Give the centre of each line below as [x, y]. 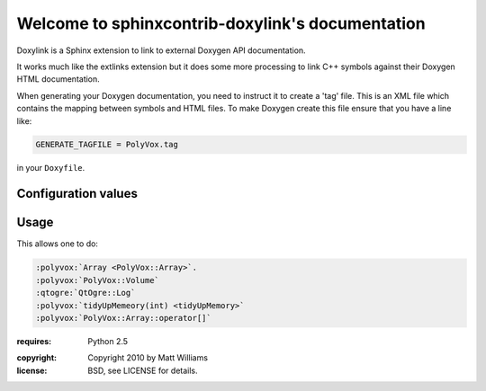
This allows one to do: [58, 244]
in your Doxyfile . [51, 168]
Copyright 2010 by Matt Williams [148, 358]
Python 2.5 [108, 341]
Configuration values [77, 194]
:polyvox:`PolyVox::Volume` [97, 280]
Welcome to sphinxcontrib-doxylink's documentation [221, 23]
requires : [34, 341]
